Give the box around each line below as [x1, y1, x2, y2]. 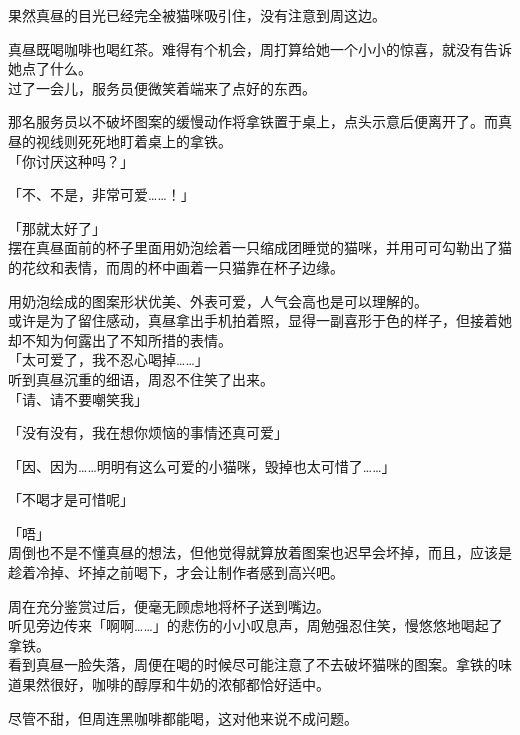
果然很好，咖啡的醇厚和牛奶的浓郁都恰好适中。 [21, 674, 330, 695]
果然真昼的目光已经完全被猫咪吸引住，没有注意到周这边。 [8, 5, 386, 25]
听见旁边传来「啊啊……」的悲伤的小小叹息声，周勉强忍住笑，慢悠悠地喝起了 [8, 615, 503, 636]
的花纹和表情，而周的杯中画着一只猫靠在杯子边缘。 [8, 256, 344, 277]
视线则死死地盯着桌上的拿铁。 [35, 130, 232, 151]
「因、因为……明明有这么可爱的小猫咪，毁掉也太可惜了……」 [8, 455, 396, 476]
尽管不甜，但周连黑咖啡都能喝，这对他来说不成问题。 [8, 707, 358, 728]
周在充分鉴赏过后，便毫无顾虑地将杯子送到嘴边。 [8, 595, 330, 616]
